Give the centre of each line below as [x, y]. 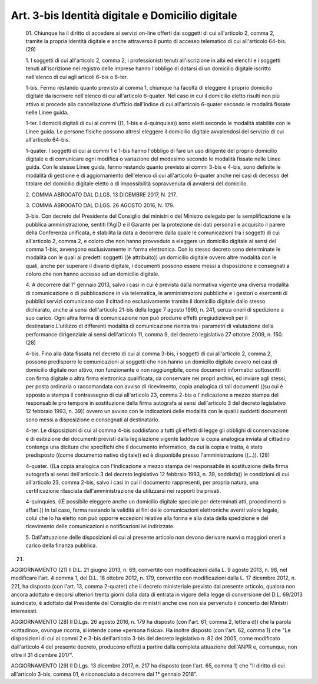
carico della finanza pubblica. [61, 545]
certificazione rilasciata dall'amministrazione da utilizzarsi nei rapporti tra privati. [123, 490]
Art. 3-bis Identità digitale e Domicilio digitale [124, 15]
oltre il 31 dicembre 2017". [42, 654]
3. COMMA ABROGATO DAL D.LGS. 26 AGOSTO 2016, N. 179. [100, 205]
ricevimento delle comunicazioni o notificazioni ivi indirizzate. [100, 526]
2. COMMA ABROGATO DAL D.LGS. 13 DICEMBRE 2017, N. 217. [101, 194]
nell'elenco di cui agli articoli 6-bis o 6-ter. [77, 77]
